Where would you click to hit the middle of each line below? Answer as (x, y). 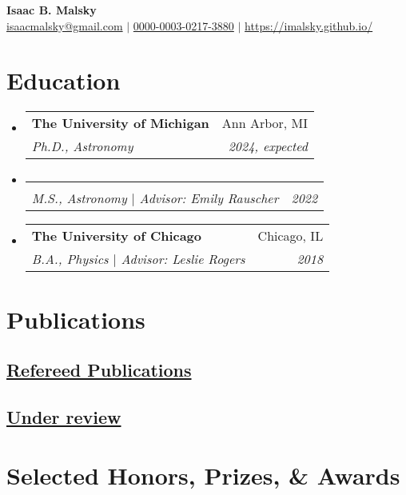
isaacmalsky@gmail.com (65, 25)
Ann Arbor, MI (265, 123)
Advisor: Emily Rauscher (209, 198)
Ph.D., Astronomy (82, 146)
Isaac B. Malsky (52, 10)
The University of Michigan (120, 123)
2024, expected (268, 146)
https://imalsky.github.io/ (309, 25)
